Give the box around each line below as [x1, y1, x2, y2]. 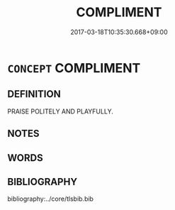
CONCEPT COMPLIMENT [7, 60, 141, 76]
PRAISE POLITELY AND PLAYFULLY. [7, 107, 113, 116]
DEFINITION [7, 88, 62, 100]
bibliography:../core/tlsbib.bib [7, 194, 94, 203]
